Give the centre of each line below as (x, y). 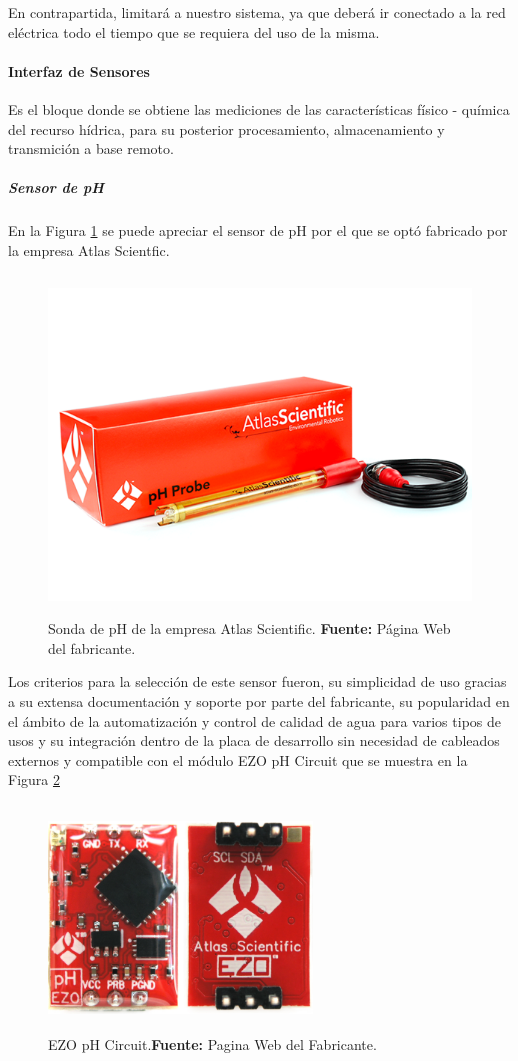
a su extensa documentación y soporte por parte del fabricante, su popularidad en (259, 701)
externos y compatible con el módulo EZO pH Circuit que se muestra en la (238, 759)
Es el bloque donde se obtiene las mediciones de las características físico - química (259, 108)
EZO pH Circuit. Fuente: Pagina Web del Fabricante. (212, 1044)
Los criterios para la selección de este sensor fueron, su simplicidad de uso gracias (257, 681)
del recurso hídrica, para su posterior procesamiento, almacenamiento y (226, 128)
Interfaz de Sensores (79, 70)
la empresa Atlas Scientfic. (89, 249)
